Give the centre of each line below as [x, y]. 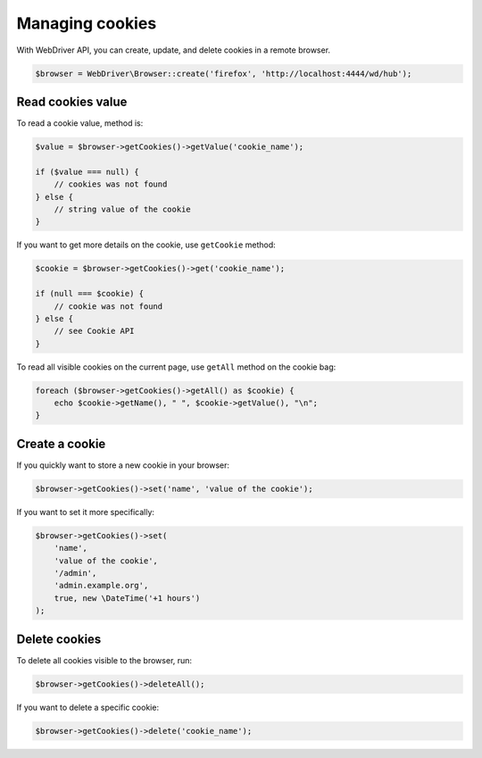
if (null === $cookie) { [90, 294]
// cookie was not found [108, 306]
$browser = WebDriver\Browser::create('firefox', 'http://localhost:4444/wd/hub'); [224, 73]
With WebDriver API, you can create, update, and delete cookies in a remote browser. [173, 50]
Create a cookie [61, 443]
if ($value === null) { [87, 171]
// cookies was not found [111, 184]
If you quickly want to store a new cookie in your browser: [123, 465]
